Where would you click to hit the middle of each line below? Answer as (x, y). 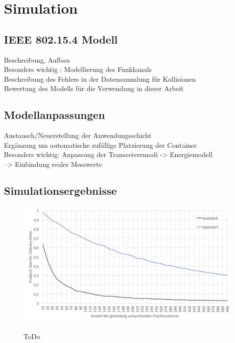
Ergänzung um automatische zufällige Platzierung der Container (100, 145)
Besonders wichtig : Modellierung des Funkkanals (78, 69)
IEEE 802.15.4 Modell (61, 39)
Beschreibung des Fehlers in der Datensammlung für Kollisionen (100, 79)
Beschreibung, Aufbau (37, 59)
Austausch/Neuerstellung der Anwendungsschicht (78, 135)
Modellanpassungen (55, 115)
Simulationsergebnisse (60, 190)
